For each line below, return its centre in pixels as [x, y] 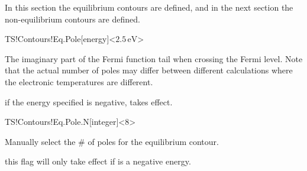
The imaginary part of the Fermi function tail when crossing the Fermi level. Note [154, 58]
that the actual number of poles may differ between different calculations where [149, 70]
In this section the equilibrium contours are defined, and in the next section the [149, 7]
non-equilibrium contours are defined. [72, 19]
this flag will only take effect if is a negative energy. [98, 161]
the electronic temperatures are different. [79, 81]
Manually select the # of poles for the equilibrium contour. [112, 141]
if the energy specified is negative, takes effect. [89, 101]
